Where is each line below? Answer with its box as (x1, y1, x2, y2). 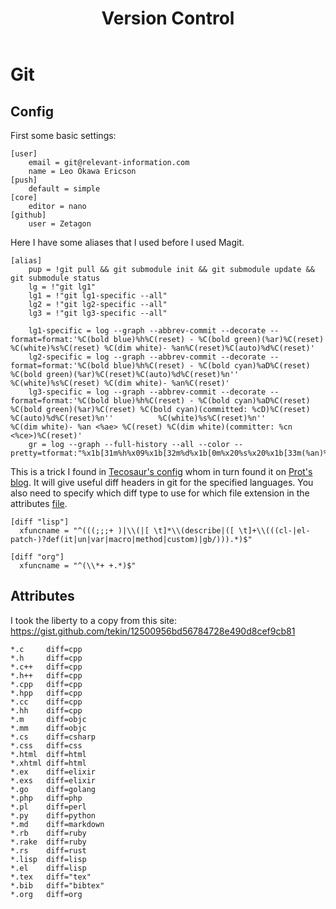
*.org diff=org (10, 889, 83, 899)
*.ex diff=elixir (10, 767, 97, 777)
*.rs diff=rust (10, 845, 87, 856)
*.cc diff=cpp (10, 697, 83, 707)
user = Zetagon (28, 219, 92, 229)
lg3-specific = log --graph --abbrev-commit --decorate (28, 387, 267, 397)
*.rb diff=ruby (10, 828, 87, 838)
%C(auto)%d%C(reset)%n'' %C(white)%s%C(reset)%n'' (10, 413, 267, 423)
